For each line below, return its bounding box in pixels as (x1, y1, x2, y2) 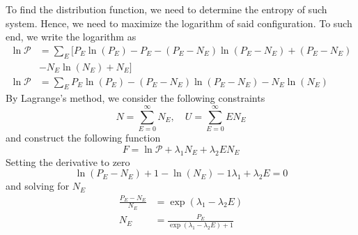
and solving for (6, 179, 70, 193)
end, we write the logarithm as (6, 29, 137, 44)
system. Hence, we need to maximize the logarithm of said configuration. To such (6, 15, 352, 30)
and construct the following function (6, 130, 161, 145)
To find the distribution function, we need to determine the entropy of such (6, 2, 327, 16)
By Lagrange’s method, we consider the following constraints (6, 91, 265, 105)
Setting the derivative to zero (6, 154, 130, 169)
